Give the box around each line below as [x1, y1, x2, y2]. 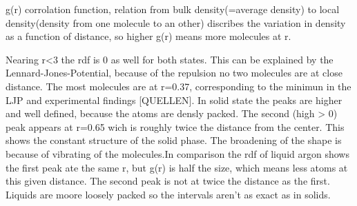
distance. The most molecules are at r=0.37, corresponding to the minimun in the [6, 79, 351, 93]
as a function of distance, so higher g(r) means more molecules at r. [6, 29, 291, 43]
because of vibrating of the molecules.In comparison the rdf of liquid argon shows [6, 146, 349, 161]
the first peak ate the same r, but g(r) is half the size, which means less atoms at [6, 160, 348, 174]
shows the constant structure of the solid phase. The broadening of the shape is [6, 133, 342, 147]
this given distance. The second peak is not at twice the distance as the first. [6, 174, 330, 188]
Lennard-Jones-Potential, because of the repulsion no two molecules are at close [6, 65, 342, 80]
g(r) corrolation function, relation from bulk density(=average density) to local [6, 2, 340, 16]
